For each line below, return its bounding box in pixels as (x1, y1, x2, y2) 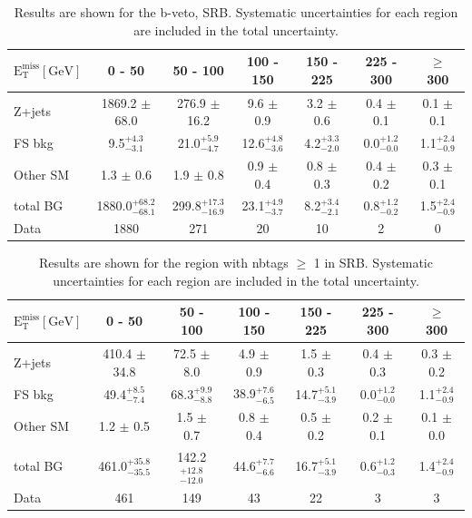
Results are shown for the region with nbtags (39, 253, 289, 272)
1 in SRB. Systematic (313, 253, 433, 272)
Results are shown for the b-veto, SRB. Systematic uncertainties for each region (14, 3, 458, 21)
